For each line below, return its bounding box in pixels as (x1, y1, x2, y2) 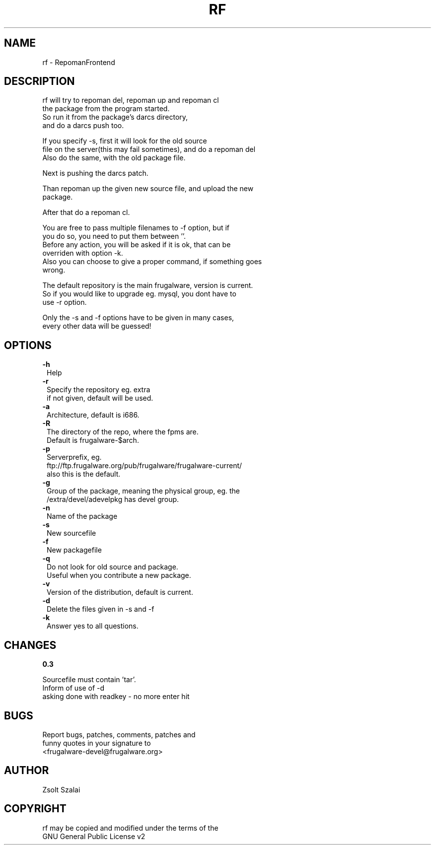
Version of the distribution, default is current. (47, 588, 193, 597)
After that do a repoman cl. (42, 208, 130, 217)
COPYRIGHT (4, 802, 67, 815)
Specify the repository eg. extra (47, 385, 150, 394)
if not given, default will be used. (47, 394, 153, 403)
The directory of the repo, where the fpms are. (47, 427, 199, 436)
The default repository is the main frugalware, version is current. (42, 281, 253, 290)
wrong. (42, 266, 66, 275)
